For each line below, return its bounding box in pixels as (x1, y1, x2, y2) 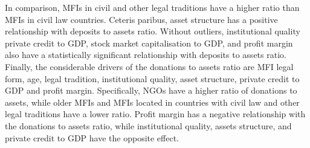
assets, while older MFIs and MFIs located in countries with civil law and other (5, 95, 300, 108)
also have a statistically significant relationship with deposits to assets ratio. (5, 48, 286, 61)
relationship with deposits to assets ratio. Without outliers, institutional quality (5, 25, 300, 37)
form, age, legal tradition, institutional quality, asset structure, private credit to (5, 72, 300, 85)
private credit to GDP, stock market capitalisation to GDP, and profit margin (5, 36, 293, 49)
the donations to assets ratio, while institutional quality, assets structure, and (5, 119, 292, 132)
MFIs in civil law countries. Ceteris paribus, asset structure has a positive (5, 13, 278, 25)
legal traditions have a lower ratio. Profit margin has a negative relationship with (5, 108, 306, 120)
